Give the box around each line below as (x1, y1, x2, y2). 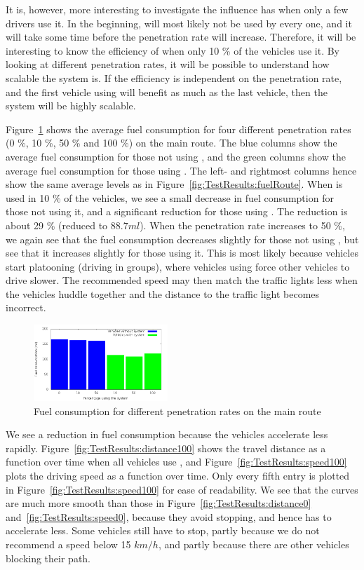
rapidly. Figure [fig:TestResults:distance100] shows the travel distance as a (6, 440, 326, 455)
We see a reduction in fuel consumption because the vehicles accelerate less (6, 427, 328, 442)
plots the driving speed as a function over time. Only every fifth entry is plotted (6, 468, 350, 483)
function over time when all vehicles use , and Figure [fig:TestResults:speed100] (6, 454, 347, 469)
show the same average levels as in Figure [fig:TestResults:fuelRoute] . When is (6, 177, 343, 191)
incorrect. (6, 300, 46, 315)
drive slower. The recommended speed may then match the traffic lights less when (6, 273, 358, 287)
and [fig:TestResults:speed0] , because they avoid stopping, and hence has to (6, 509, 332, 524)
